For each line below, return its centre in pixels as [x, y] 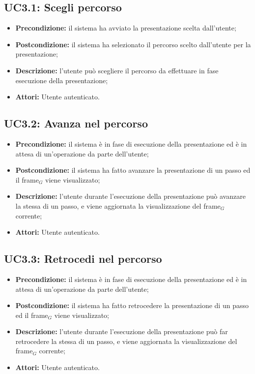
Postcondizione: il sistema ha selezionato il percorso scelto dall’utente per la [133, 44]
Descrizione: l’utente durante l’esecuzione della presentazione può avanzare [130, 196]
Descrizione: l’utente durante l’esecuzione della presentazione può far [122, 331]
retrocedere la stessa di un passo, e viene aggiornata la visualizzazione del [126, 341]
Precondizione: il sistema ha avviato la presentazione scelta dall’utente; [126, 28]
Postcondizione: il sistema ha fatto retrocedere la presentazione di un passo [132, 305]
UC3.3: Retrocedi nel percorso [83, 259]
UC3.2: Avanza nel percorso [76, 123]
